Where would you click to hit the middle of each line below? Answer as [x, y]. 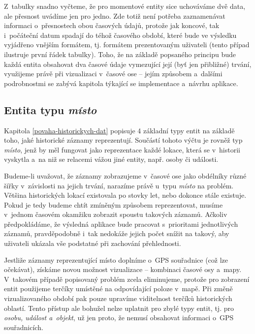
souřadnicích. [24, 327]
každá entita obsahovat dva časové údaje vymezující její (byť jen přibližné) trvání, [128, 64]
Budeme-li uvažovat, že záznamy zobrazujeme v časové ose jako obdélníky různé [125, 175]
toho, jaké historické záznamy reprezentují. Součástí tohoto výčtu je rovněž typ [123, 140]
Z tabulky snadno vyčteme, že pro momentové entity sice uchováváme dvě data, [125, 6]
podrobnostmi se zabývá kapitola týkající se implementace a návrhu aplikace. [121, 83]
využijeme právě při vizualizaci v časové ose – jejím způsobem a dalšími [113, 74]
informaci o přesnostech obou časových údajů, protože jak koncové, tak [112, 25]
